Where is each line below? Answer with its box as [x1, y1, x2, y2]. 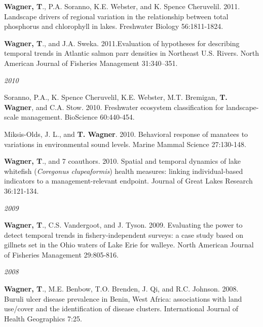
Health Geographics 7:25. [4, 313, 82, 323]
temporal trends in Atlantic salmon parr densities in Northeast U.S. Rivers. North [4, 48, 259, 58]
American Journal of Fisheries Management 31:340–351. [4, 57, 178, 68]
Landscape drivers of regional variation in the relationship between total [4, 11, 229, 21]
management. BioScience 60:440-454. [21, 112, 135, 122]
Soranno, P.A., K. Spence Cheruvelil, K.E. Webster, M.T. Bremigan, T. [4, 92, 228, 102]
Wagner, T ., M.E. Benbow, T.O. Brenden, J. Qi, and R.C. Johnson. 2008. [4, 283, 239, 294]
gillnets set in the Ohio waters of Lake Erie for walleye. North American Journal [4, 239, 254, 250]
